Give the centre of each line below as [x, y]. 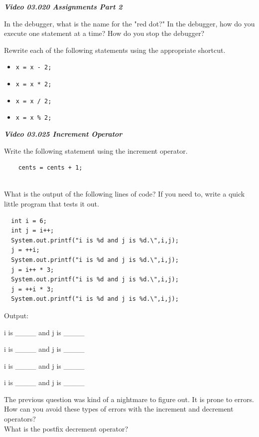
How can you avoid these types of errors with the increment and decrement [119, 409]
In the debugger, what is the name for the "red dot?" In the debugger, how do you [129, 23]
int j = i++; [33, 231]
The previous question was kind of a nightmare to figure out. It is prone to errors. [129, 399]
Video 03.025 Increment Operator [63, 134]
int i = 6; [29, 221]
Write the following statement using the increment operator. [96, 150]
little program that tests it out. [52, 203]
